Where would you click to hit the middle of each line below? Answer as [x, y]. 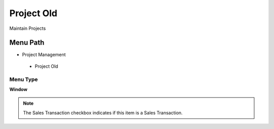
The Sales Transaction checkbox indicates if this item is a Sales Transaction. [103, 113]
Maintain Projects [28, 28]
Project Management [44, 55]
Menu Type [24, 79]
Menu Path [27, 43]
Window [19, 89]
